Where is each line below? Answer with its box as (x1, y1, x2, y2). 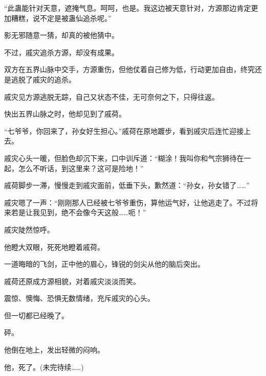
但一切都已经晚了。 (4, 310, 69, 320)
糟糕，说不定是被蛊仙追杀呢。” (11, 12, 112, 23)
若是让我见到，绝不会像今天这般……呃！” (11, 207, 146, 218)
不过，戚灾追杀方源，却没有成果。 (4, 46, 119, 57)
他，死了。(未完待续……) (4, 361, 84, 372)
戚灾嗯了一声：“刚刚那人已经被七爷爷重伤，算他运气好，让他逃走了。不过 (4, 197, 251, 207)
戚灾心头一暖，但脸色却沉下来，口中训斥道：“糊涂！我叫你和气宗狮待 (4, 152, 237, 163)
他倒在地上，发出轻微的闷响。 (4, 344, 104, 355)
